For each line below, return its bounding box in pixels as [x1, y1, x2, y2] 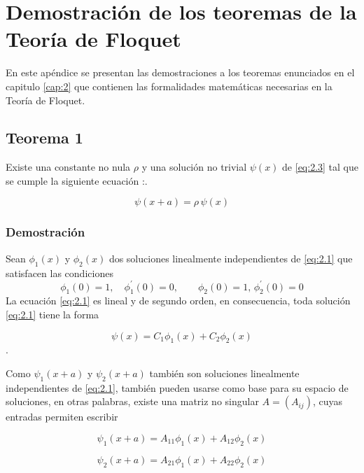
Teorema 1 [6, 127, 83, 148]
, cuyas [312, 394, 342, 409]
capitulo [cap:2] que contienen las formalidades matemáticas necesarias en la [6, 78, 332, 93]
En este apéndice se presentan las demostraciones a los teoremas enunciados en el [6, 65, 355, 80]
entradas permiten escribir [6, 409, 118, 424]
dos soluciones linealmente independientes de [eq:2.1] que [108, 250, 353, 265]
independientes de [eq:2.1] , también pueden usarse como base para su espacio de [6, 380, 349, 395]
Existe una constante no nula [6, 160, 131, 174]
